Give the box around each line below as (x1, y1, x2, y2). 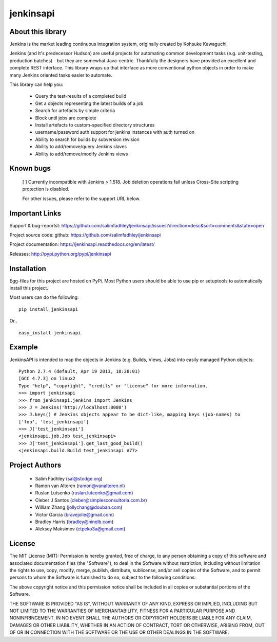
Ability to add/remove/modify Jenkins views (35, 151, 128, 157)
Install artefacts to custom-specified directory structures (35, 121, 155, 128)
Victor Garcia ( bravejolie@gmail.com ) (35, 511, 114, 518)
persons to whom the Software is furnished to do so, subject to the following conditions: (9, 574, 196, 581)
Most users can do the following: (9, 294, 79, 300)
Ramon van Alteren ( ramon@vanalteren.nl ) (35, 483, 125, 489)
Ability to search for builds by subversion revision (35, 136, 140, 142)
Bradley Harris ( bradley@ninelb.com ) (35, 519, 114, 525)
